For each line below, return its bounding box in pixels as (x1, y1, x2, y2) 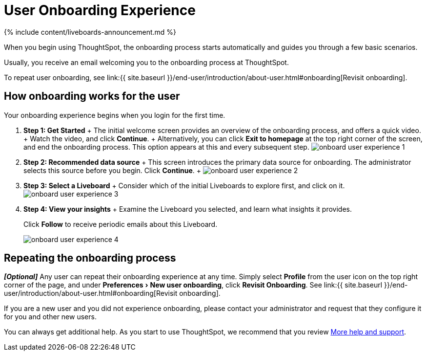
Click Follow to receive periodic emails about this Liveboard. (23, 220, 218, 228)
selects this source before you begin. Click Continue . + (23, 166, 202, 175)
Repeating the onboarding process (4, 252, 176, 265)
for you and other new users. (4, 312, 97, 321)
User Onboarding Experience (4, 2, 196, 19)
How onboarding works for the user (4, 90, 180, 103)
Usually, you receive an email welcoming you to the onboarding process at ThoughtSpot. (4, 58, 289, 67)
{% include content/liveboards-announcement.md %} (4, 27, 177, 36)
